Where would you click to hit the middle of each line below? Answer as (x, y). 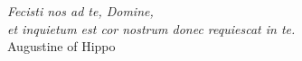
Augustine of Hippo (61, 46)
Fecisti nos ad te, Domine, (80, 11)
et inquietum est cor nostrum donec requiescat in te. (151, 28)
